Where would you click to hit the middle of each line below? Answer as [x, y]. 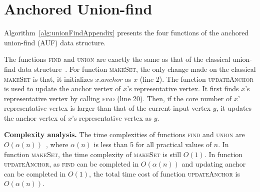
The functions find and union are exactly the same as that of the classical [117, 59]
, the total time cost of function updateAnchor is [165, 173]
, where [57, 144]
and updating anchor [214, 164]
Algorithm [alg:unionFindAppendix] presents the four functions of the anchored [126, 33]
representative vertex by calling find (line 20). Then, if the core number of [118, 98]
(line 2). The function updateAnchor [196, 79]
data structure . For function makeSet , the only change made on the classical [137, 69]
